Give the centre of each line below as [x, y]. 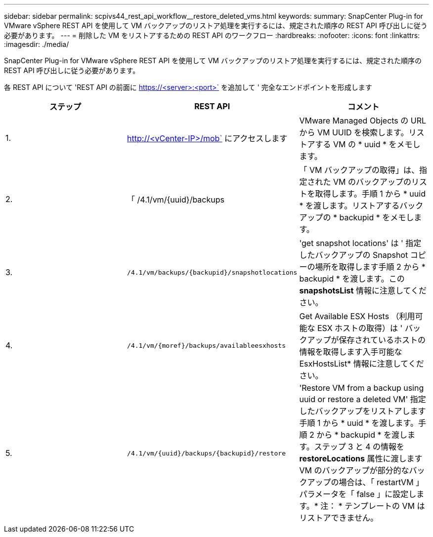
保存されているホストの [382, 340]
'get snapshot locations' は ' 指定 [360, 243]
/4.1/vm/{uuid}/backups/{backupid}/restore [206, 453]
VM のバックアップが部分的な [354, 470]
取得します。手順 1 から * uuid [370, 194]
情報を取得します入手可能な [351, 352]
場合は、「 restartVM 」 [381, 482]
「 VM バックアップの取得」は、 [359, 170]
